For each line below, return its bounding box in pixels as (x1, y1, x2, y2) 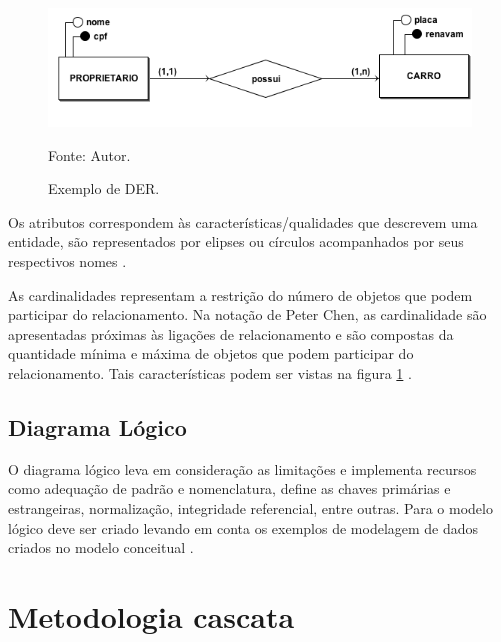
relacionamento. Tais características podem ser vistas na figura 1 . (8, 363, 412, 384)
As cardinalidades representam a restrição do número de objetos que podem (8, 284, 473, 305)
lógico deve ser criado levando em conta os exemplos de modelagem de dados (8, 517, 479, 538)
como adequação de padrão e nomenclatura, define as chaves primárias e (8, 478, 451, 499)
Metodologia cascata (8, 596, 295, 636)
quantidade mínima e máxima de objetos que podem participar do (8, 343, 414, 364)
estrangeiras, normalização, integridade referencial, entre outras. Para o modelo (8, 498, 493, 519)
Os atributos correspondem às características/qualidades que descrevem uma (8, 211, 478, 232)
